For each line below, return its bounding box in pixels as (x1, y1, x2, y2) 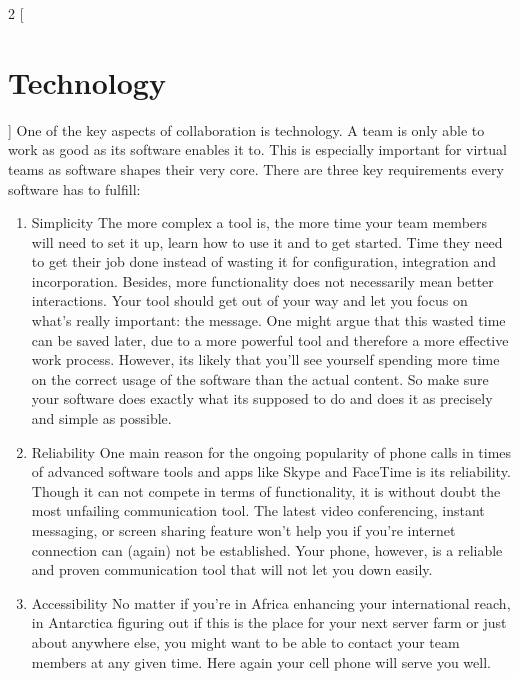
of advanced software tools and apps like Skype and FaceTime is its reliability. (31, 461, 511, 482)
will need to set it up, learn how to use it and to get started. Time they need (31, 231, 503, 252)
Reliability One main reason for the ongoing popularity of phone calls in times (31, 441, 512, 462)
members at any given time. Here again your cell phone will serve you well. (31, 651, 491, 672)
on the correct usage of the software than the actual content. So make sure (31, 368, 489, 389)
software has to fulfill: (8, 178, 141, 199)
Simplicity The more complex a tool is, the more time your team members (31, 212, 488, 233)
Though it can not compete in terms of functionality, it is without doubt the (31, 480, 501, 501)
